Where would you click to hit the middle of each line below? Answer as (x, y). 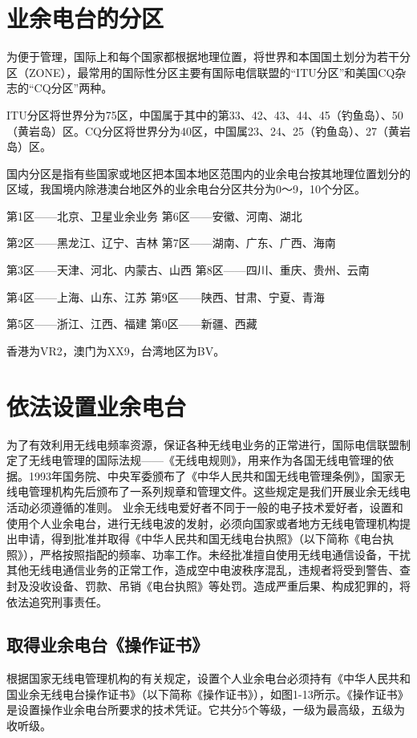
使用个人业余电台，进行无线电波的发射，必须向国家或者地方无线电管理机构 (203, 523)
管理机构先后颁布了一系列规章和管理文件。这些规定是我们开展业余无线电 (219, 491)
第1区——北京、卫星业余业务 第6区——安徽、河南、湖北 (154, 215)
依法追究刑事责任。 (57, 601)
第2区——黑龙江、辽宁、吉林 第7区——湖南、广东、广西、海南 (171, 243)
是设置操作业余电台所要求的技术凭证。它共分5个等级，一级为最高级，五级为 (206, 710)
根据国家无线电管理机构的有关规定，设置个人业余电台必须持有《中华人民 (197, 678)
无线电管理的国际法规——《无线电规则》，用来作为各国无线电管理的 (205, 460)
